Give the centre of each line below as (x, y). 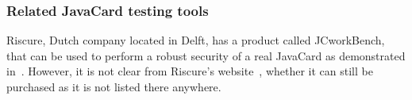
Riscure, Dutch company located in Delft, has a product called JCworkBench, (196, 40)
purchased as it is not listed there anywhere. (114, 87)
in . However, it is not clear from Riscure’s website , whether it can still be (190, 71)
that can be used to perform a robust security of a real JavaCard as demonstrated (206, 55)
